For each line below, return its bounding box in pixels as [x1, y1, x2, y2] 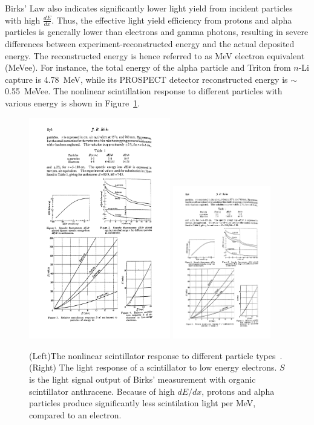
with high [5, 13, 41, 26]
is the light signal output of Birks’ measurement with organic [29, 373, 256, 386]
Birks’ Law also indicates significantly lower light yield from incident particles [5, 2, 293, 14]
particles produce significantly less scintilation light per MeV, [29, 397, 256, 409]
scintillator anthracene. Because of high [29, 384, 175, 397]
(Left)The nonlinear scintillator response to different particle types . [29, 349, 283, 362]
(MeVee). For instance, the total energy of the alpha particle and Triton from [5, 61, 291, 74]
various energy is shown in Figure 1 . [5, 96, 140, 109]
